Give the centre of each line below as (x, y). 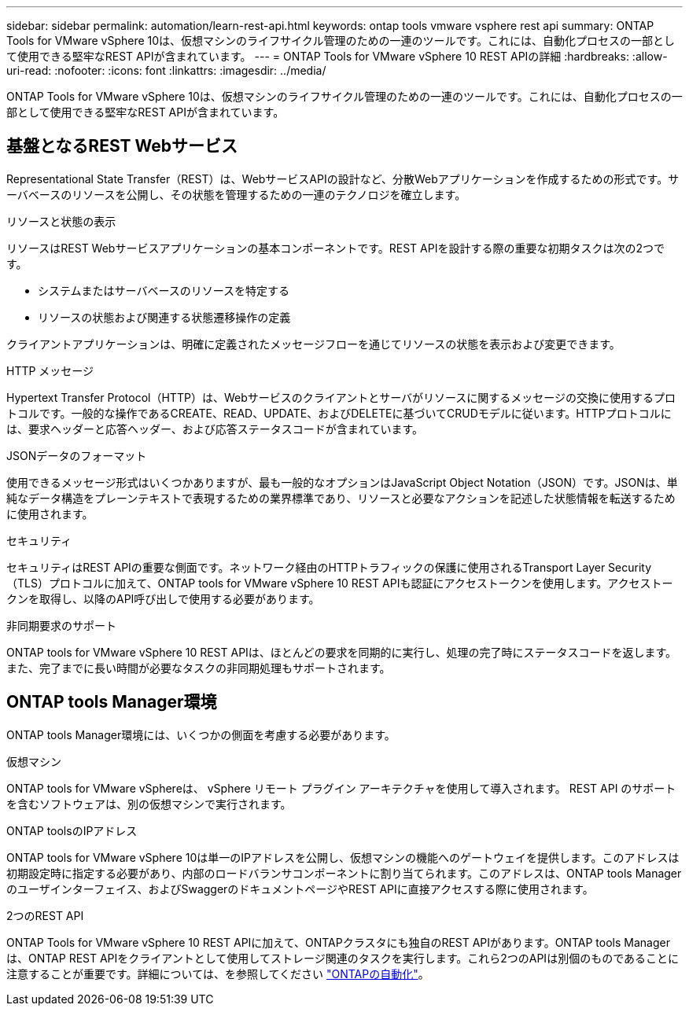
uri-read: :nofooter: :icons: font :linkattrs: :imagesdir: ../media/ (166, 70)
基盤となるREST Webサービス (122, 146)
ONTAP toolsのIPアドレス (72, 830)
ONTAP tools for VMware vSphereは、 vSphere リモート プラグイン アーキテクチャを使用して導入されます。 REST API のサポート (341, 788)
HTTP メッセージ (50, 370)
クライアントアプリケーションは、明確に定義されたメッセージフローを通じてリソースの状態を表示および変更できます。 (313, 344)
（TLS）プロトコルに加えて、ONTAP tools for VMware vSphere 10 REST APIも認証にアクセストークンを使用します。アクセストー (340, 583)
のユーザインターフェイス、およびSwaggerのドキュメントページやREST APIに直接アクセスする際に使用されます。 (300, 889)
